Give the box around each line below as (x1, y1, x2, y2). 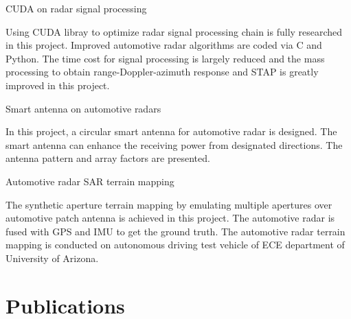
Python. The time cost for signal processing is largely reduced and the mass (5, 51, 325, 65)
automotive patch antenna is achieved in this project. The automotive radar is (5, 211, 335, 225)
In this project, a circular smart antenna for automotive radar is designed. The (5, 124, 337, 139)
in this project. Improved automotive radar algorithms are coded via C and (5, 38, 322, 52)
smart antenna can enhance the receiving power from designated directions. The (5, 137, 343, 152)
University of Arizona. (5, 250, 99, 265)
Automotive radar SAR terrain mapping (5, 174, 174, 188)
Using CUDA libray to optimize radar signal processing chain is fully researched (5, 24, 343, 38)
